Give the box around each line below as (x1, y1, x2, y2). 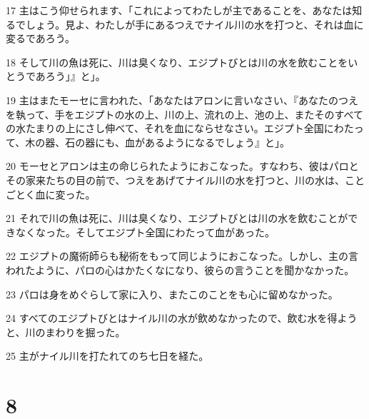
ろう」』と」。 (45, 69, 106, 84)
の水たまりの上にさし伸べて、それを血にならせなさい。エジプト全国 (6, 121, 324, 136)
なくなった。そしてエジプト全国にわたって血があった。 (15, 224, 275, 239)
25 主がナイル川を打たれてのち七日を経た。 (6, 348, 209, 363)
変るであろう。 (6, 31, 76, 46)
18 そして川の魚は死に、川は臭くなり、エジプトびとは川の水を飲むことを (6, 54, 348, 69)
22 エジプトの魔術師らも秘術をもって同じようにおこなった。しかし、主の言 (6, 248, 358, 263)
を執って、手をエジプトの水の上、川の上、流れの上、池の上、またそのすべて (6, 106, 364, 121)
